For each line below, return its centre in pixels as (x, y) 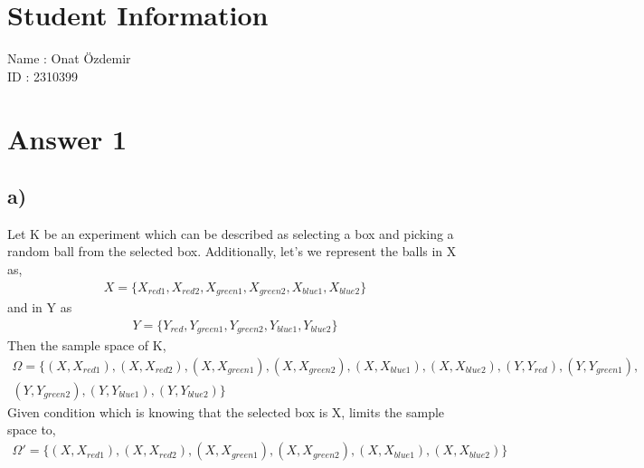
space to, (32, 430)
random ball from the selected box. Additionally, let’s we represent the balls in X (232, 251)
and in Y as (40, 307)
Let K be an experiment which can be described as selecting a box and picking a (231, 233)
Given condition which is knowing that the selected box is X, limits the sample (226, 411)
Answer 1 (67, 138)
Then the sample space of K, (87, 345)
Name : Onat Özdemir (69, 58)
